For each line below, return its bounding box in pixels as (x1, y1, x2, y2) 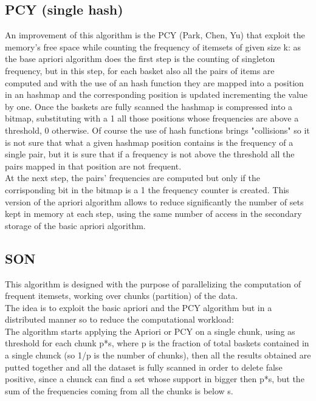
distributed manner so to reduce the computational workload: (5, 313, 234, 326)
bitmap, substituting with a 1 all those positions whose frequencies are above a (5, 112, 299, 125)
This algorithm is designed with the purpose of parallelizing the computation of (5, 277, 301, 290)
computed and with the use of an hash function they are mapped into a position (5, 76, 304, 89)
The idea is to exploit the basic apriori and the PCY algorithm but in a (5, 301, 272, 314)
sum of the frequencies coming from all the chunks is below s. (5, 384, 233, 397)
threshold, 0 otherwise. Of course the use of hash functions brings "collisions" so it (5, 123, 310, 136)
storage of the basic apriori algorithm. (5, 219, 146, 231)
